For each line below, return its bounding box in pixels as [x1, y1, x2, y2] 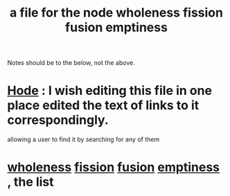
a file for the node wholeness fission [9, 5, 224, 21]
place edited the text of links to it [7, 98, 200, 114]
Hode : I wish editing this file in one [7, 83, 213, 98]
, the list [7, 175, 54, 190]
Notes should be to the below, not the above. [7, 59, 135, 67]
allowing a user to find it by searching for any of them [7, 135, 160, 143]
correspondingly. [7, 112, 109, 128]
